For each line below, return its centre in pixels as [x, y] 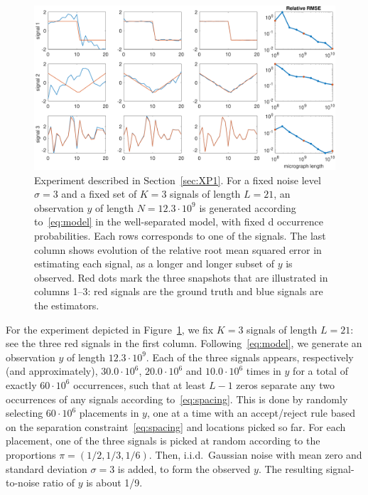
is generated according [248, 207]
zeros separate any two [285, 384]
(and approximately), [52, 371]
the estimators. [67, 305]
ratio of [59, 483]
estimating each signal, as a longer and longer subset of [155, 264]
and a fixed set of [99, 194]
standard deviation [47, 468]
